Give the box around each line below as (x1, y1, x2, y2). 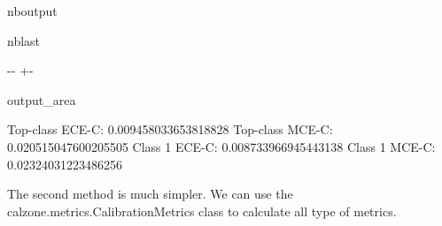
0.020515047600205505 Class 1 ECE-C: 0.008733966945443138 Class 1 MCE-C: (7, 137, 436, 155)
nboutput (7, 2, 58, 19)
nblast (7, 31, 41, 49)
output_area (7, 90, 76, 109)
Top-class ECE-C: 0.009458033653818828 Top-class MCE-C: (7, 120, 333, 139)
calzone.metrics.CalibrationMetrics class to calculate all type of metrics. (7, 201, 397, 220)
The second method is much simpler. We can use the (7, 185, 293, 203)
